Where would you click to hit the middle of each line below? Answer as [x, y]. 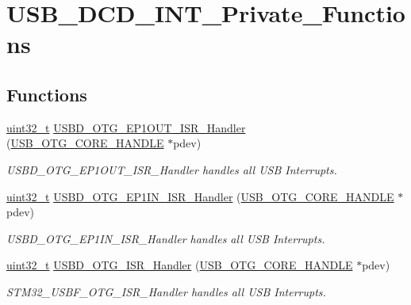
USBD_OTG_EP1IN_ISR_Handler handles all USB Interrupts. [166, 238]
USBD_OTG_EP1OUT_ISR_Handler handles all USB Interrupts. [172, 169]
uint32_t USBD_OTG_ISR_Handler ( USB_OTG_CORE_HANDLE [180, 265]
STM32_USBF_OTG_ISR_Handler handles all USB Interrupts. [166, 291]
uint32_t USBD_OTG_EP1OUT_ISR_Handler [126, 127]
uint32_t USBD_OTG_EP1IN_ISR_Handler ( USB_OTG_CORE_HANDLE [200, 196]
